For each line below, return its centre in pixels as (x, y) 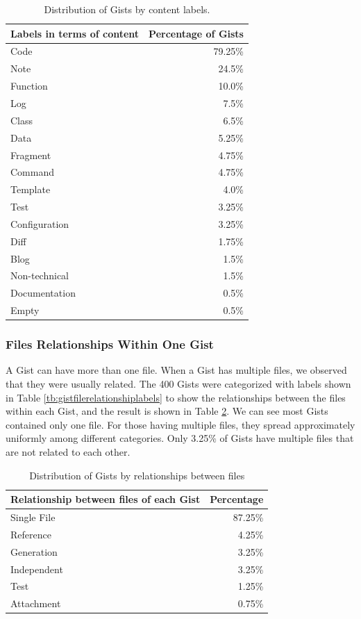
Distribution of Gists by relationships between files (137, 475)
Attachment (36, 603)
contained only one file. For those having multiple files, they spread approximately (180, 424)
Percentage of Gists (196, 33)
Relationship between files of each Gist (106, 499)
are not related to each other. (68, 451)
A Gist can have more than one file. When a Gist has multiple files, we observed (176, 370)
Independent (37, 569)
